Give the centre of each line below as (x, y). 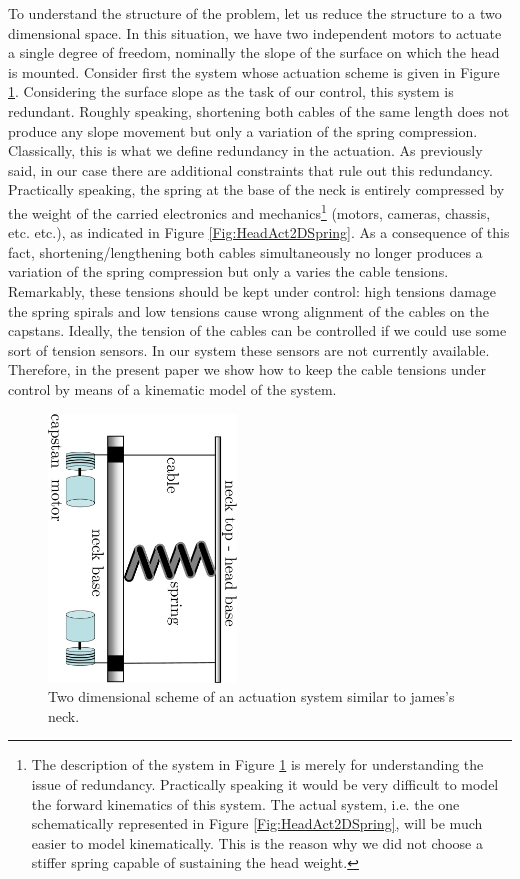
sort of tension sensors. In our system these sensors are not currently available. (249, 349)
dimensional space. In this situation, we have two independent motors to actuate (255, 32)
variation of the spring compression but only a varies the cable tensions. (228, 271)
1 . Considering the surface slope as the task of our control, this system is (231, 91)
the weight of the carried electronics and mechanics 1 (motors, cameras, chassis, (249, 211)
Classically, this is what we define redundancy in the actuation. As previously (245, 150)
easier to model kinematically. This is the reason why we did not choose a (257, 842)
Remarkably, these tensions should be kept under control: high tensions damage (252, 290)
